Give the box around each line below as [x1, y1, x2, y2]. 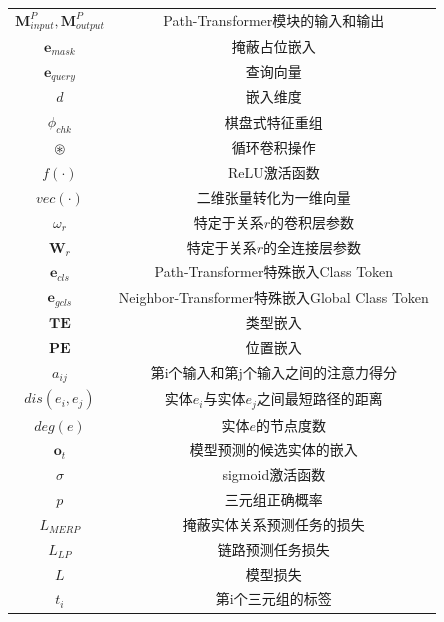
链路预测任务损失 [217, 538, 330, 559]
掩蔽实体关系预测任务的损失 [182, 513, 365, 534]
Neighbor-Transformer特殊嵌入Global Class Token [118, 286, 429, 307]
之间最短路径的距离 [256, 388, 383, 409]
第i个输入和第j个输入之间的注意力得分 [150, 362, 397, 383]
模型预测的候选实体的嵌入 [189, 439, 358, 460]
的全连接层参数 [262, 236, 361, 257]
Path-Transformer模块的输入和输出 [163, 10, 385, 31]
